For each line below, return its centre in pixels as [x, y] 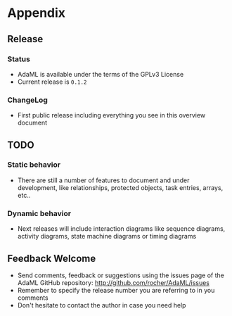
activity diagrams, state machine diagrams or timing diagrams [107, 236]
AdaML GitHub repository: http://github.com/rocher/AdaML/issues [113, 282]
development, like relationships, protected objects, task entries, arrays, [120, 187]
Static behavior [34, 165]
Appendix [36, 13]
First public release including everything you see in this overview [111, 115]
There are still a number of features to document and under [103, 180]
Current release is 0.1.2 [52, 82]
